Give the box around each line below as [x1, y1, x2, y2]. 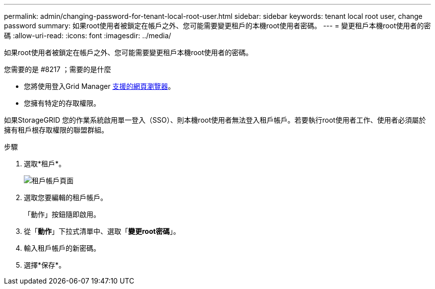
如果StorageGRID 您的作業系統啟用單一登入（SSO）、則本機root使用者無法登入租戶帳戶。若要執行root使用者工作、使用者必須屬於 [4, 116, 426, 124]
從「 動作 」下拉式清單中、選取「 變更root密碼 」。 [24, 227, 180, 235]
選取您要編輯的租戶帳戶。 [24, 193, 107, 202]
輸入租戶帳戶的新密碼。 [24, 244, 100, 252]
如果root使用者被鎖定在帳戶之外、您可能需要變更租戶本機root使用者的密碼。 [4, 48, 253, 57]
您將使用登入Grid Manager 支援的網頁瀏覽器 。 [24, 82, 175, 90]
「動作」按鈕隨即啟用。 [24, 210, 100, 218]
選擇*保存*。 [24, 261, 66, 269]
